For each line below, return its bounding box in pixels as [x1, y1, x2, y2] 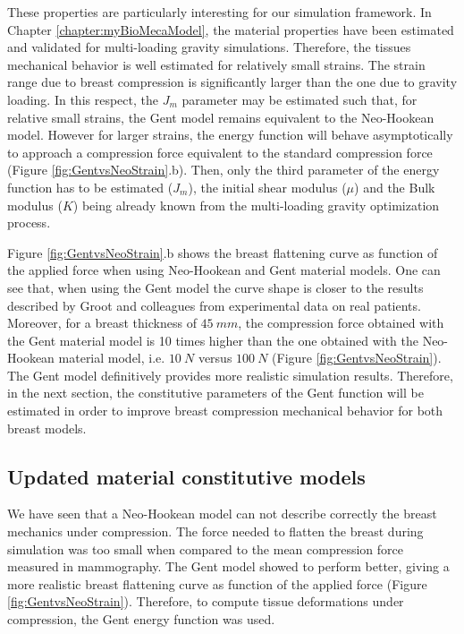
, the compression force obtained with [238, 313, 444, 332]
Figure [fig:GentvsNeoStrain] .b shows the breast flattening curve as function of [7, 243, 438, 261]
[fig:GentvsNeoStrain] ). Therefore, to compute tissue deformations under [7, 592, 404, 611]
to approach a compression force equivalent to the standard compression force [7, 142, 433, 161]
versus [198, 348, 232, 367]
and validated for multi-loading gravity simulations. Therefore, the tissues [7, 38, 411, 56]
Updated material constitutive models [7, 462, 366, 490]
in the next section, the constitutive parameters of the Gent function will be [7, 383, 424, 402]
